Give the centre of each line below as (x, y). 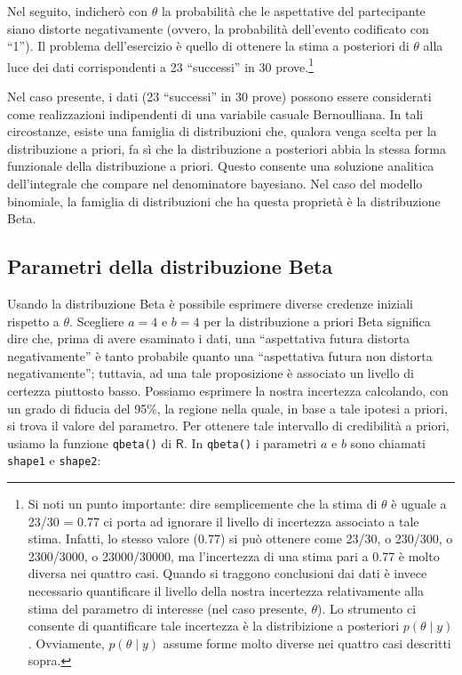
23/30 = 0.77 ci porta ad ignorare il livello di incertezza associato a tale (223, 521)
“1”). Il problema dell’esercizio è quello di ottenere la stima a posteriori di (208, 46)
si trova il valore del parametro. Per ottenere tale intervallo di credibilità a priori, (228, 426)
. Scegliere (97, 321)
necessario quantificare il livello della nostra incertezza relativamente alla (226, 591)
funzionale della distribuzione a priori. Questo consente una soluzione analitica (221, 166)
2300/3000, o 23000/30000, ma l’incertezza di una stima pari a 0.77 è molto (234, 555)
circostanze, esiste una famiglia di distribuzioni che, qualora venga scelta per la (222, 131)
